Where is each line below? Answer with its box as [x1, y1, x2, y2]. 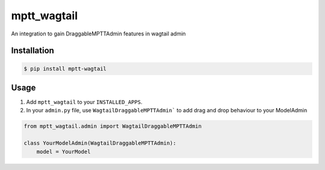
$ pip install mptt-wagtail [23, 65, 107, 72]
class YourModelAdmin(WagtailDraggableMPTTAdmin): [23, 140, 177, 147]
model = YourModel [36, 148, 91, 155]
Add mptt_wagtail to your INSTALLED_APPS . [26, 99, 143, 106]
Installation [11, 46, 54, 56]
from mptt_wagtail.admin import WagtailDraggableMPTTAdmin [23, 123, 202, 130]
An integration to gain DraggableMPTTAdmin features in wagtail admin [11, 30, 186, 37]
